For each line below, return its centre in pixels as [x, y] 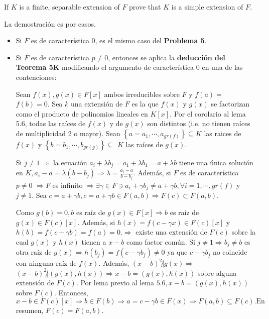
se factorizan [230, 104]
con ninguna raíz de [46, 263]
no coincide [230, 252]
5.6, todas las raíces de [51, 123]
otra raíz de [34, 252]
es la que [145, 104]
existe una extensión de [171, 232]
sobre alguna [217, 273]
